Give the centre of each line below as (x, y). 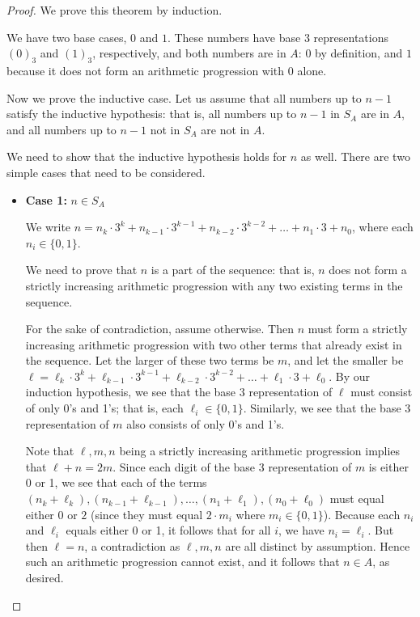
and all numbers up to (62, 129)
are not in (225, 129)
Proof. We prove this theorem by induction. (115, 10)
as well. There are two (355, 156)
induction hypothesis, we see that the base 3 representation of (179, 392)
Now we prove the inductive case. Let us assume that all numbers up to (184, 97)
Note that (50, 451)
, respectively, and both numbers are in (189, 53)
